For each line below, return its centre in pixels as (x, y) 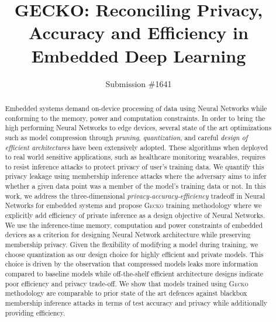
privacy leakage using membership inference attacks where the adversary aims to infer (136, 176)
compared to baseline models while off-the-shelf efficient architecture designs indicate (134, 274)
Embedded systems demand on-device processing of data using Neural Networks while (136, 108)
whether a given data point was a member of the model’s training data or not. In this (135, 186)
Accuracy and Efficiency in (139, 32)
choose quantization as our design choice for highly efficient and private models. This (134, 254)
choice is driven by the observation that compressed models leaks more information (132, 264)
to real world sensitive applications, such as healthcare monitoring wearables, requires (135, 157)
